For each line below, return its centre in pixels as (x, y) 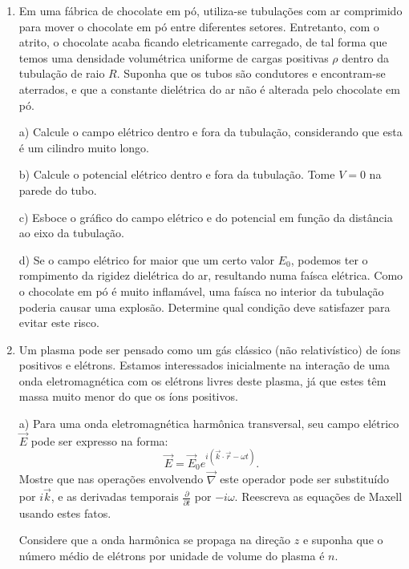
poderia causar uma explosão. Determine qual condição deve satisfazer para (204, 307)
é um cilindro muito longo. (84, 147)
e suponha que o (343, 540)
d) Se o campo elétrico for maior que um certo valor (147, 259)
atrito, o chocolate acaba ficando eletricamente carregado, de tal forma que (203, 42)
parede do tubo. (58, 190)
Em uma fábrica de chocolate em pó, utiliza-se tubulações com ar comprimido (211, 10)
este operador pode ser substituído (304, 479)
